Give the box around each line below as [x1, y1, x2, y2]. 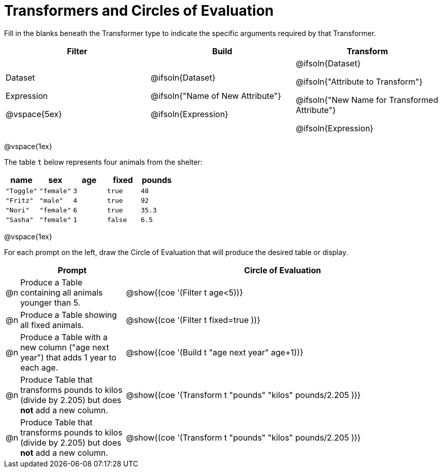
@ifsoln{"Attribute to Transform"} [295, 76, 423, 87]
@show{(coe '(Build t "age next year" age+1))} [126, 347, 303, 357]
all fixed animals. [20, 319, 84, 330]
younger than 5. [20, 297, 81, 308]
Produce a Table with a [20, 332, 108, 342]
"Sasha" [6, 215, 33, 224]
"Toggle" [6, 187, 38, 195]
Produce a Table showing [20, 309, 117, 320]
